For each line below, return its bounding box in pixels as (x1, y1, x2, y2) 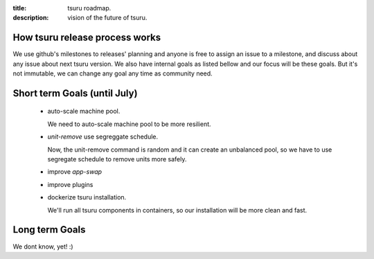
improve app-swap (47, 168, 103, 176)
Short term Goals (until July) (12, 87, 138, 99)
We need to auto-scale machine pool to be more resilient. (47, 120, 211, 128)
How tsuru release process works (12, 32, 161, 44)
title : (12, 4, 27, 12)
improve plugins (47, 180, 93, 188)
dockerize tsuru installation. (47, 193, 127, 202)
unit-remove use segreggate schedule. (47, 132, 159, 141)
